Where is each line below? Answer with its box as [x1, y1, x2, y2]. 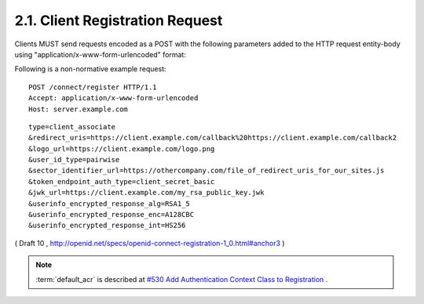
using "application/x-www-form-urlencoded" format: [14, 49, 186, 59]
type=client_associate [28, 122, 116, 131]
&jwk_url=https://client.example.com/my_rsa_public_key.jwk [28, 188, 265, 197]
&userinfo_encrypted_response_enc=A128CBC [28, 210, 195, 219]
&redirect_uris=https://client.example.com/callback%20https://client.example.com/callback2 [28, 133, 397, 143]
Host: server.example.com [28, 104, 129, 114]
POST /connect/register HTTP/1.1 [28, 82, 157, 92]
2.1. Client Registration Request [14, 12, 223, 29]
